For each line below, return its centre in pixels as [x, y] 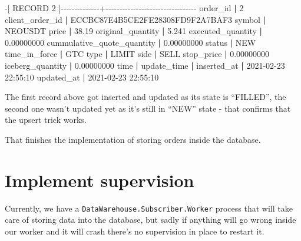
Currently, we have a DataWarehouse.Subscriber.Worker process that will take [149, 208]
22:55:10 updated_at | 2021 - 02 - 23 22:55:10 [82, 77]
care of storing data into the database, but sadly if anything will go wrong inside [150, 220]
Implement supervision [100, 180]
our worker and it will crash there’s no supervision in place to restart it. [135, 231]
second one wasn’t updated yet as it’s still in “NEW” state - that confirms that [148, 108]
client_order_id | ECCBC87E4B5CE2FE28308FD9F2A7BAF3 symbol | [135, 19]
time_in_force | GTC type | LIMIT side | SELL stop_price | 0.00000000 [137, 54]
